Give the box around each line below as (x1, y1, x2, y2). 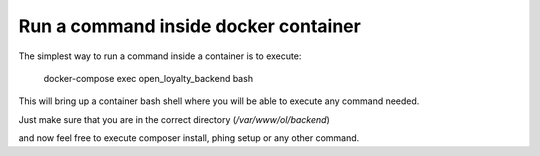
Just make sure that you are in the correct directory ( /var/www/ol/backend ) (18, 113, 330, 125)
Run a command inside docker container (18, 15, 362, 37)
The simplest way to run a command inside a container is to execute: (18, 50, 302, 62)
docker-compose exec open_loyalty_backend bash (43, 72, 254, 84)
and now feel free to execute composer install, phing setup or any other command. (18, 132, 360, 144)
